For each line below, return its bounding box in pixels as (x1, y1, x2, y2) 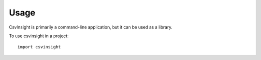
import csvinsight (17, 44, 61, 50)
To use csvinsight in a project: (9, 33, 69, 39)
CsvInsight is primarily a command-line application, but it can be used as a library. (9, 24, 173, 30)
